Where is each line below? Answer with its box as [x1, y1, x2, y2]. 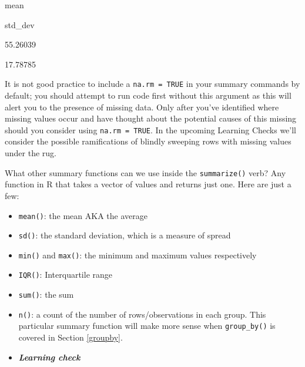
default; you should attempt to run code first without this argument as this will [5, 89, 291, 102]
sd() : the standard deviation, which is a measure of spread [18, 229, 231, 241]
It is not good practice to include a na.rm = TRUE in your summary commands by [5, 78, 300, 90]
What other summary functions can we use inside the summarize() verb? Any [5, 166, 286, 179]
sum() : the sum [18, 288, 74, 301]
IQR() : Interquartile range [18, 268, 113, 281]
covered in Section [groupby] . [18, 331, 123, 344]
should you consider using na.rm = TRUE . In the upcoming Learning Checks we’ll [5, 123, 297, 136]
